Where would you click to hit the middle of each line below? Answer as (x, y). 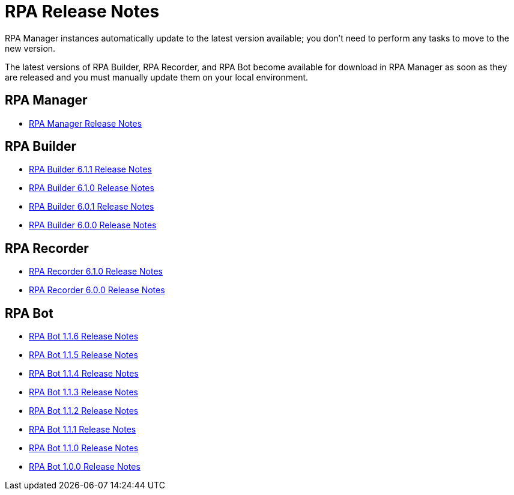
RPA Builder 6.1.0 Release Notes (92, 188)
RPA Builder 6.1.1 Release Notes (90, 169)
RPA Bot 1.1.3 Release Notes (83, 392)
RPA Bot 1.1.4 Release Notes (84, 374)
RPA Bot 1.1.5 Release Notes (83, 355)
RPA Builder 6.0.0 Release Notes (93, 225)
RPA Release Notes (82, 11)
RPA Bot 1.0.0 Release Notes (85, 467)
